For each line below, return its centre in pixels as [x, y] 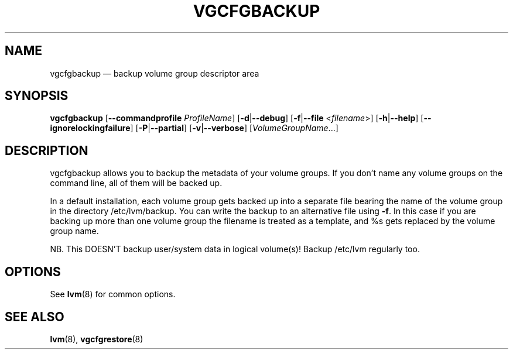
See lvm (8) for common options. [113, 294]
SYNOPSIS [37, 96]
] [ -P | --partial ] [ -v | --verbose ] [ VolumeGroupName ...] [234, 128]
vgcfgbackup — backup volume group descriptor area [155, 73]
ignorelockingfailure [90, 128]
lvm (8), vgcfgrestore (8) [97, 339]
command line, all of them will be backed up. [136, 183]
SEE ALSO [35, 317]
